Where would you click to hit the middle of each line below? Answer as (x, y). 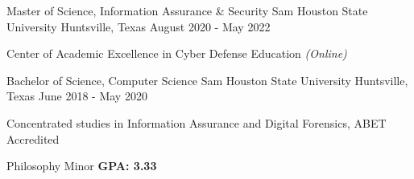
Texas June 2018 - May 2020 (77, 96)
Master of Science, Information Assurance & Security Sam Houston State (187, 10)
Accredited (33, 138)
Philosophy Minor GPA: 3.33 (82, 166)
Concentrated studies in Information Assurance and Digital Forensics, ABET (197, 122)
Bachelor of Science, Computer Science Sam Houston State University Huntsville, (207, 80)
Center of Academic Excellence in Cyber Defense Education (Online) (177, 53)
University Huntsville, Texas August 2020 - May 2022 (139, 26)
